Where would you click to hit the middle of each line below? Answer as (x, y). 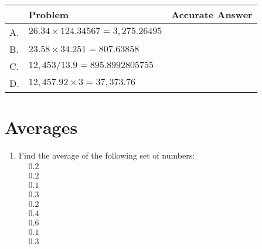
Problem (49, 14)
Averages (41, 127)
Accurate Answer (212, 14)
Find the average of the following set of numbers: (107, 155)
